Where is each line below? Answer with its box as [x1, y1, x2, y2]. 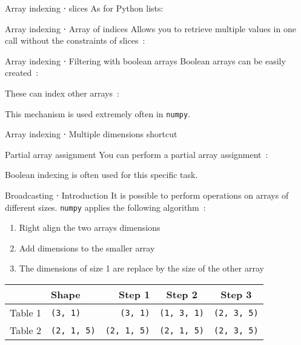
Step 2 [166, 287, 197, 302]
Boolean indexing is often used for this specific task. [5, 168, 198, 181]
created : [5, 66, 39, 79]
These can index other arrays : [5, 86, 119, 99]
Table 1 [10, 306, 42, 320]
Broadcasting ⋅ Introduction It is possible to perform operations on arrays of [5, 189, 289, 201]
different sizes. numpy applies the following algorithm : [5, 200, 206, 213]
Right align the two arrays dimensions [19, 221, 160, 234]
